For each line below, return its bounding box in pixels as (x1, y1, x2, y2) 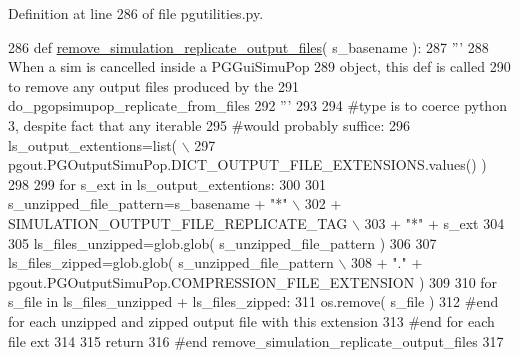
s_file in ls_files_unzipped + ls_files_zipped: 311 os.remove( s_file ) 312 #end (8, 291, 499, 312)
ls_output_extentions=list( (8, 134, 178, 155)
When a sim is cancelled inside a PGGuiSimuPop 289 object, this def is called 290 (8, 56, 511, 77)
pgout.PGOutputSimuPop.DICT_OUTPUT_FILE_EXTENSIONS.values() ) (8, 154, 487, 175)
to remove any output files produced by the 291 (8, 75, 300, 96)
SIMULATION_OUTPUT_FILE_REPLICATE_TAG (8, 212, 348, 233)
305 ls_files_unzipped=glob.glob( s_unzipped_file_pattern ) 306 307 (8, 232, 437, 253)
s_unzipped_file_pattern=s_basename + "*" (8, 193, 288, 214)
